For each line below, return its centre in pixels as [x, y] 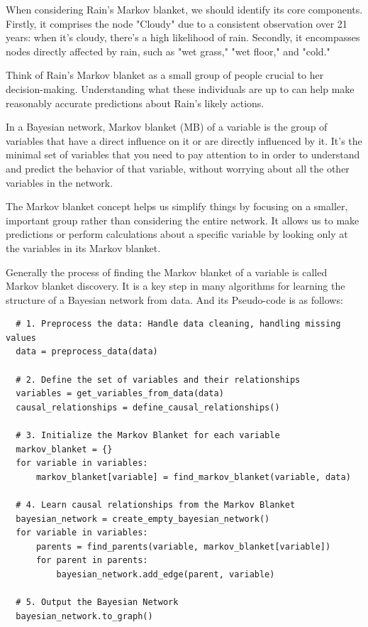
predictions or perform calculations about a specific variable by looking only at [177, 234]
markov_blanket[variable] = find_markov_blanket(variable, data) [193, 477]
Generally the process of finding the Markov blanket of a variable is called [167, 272]
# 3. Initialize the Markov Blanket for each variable [148, 436]
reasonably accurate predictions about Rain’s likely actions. [135, 103]
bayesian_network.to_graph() [84, 616]
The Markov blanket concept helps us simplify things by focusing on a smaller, [177, 206]
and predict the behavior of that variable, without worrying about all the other [178, 168]
